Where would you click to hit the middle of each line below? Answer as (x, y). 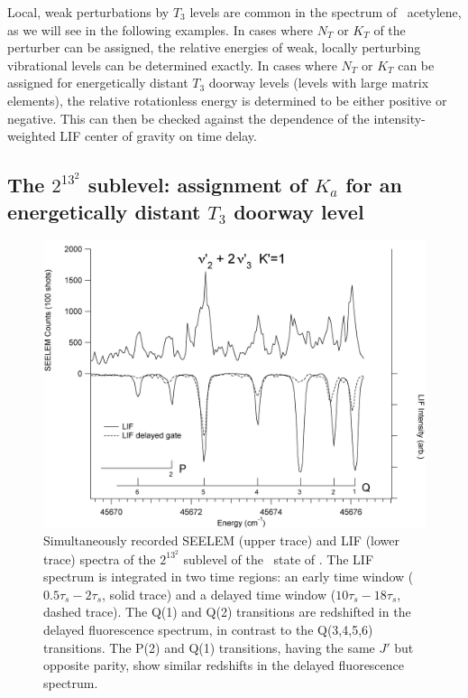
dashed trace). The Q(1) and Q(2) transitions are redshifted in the (227, 612)
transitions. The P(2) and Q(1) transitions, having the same (209, 647)
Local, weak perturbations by (88, 12)
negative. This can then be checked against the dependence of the (188, 118)
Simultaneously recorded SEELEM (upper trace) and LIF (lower (222, 540)
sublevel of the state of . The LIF (279, 558)
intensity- (399, 118)
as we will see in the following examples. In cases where (161, 29)
